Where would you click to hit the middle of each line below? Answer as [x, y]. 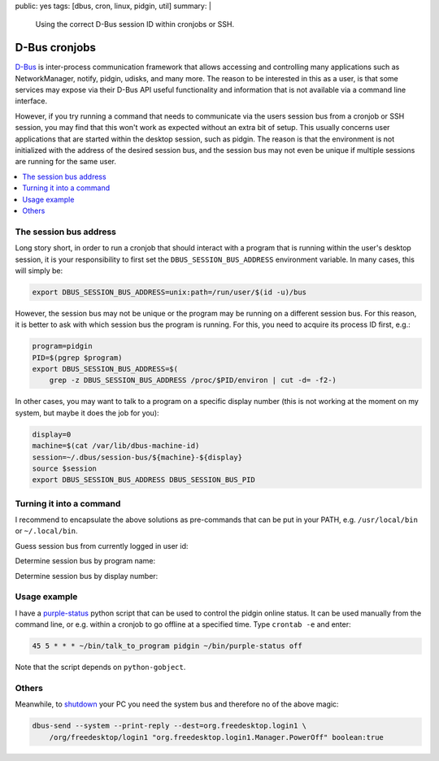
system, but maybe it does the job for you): [87, 413]
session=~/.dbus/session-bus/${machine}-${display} [137, 457]
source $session [65, 468]
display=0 [52, 434]
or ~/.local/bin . [46, 531]
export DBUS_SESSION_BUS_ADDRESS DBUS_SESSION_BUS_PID [143, 480]
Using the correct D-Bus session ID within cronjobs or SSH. [135, 24]
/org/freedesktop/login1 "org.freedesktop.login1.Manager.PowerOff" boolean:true [216, 737]
